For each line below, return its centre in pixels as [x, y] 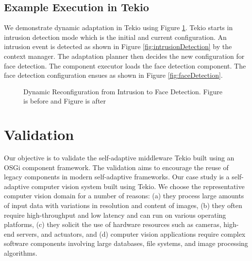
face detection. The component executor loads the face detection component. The [125, 65]
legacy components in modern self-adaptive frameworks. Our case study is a [117, 177]
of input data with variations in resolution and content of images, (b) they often [123, 205]
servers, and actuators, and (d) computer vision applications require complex [131, 234]
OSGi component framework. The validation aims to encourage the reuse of [116, 167]
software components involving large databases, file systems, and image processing [126, 243]
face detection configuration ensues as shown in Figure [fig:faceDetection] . [113, 75]
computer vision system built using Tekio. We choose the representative [138, 186]
